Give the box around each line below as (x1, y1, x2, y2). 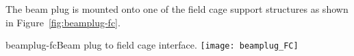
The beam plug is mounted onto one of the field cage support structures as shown (5, 2, 349, 16)
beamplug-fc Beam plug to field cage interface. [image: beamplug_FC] (5, 38, 299, 52)
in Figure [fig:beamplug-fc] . (5, 15, 121, 29)
